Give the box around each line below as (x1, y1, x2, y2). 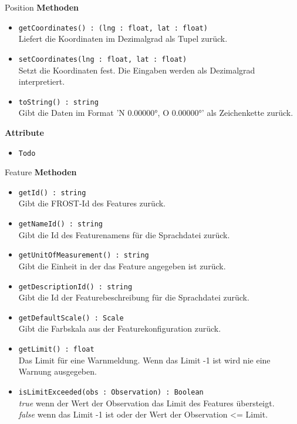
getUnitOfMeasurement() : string (18, 251, 149, 260)
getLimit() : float (18, 345, 95, 354)
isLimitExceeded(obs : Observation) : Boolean (18, 388, 204, 396)
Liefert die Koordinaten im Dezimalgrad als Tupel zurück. (18, 32, 228, 45)
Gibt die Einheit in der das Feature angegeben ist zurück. (18, 259, 226, 272)
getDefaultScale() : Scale (18, 313, 124, 322)
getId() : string (18, 188, 86, 197)
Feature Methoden (5, 166, 77, 178)
